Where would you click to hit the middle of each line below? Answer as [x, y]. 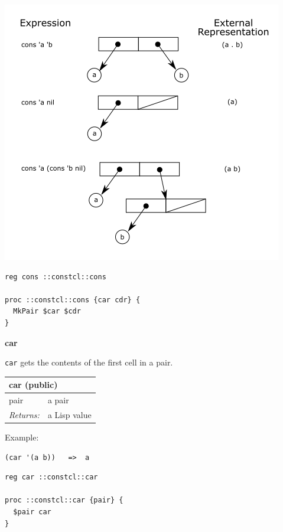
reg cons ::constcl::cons [56, 277]
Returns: [24, 414]
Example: [22, 437]
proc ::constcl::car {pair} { [64, 500]
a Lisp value [69, 414]
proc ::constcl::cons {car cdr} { [73, 300]
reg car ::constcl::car [51, 477]
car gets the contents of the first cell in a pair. [89, 362]
